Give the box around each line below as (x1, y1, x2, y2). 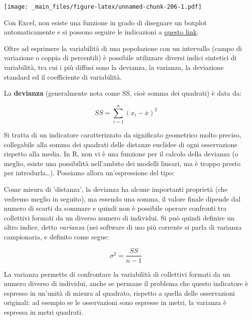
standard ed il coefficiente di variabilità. (4, 71, 122, 82)
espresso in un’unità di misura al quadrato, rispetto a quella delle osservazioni (4, 287, 235, 298)
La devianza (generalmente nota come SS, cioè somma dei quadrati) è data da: (4, 88, 242, 98)
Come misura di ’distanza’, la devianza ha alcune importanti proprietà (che (4, 184, 228, 194)
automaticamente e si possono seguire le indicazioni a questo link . (4, 27, 199, 37)
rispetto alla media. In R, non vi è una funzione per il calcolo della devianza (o (4, 149, 238, 159)
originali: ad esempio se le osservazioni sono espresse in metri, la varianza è (4, 297, 226, 307)
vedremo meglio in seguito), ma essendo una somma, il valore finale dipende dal (4, 193, 241, 203)
